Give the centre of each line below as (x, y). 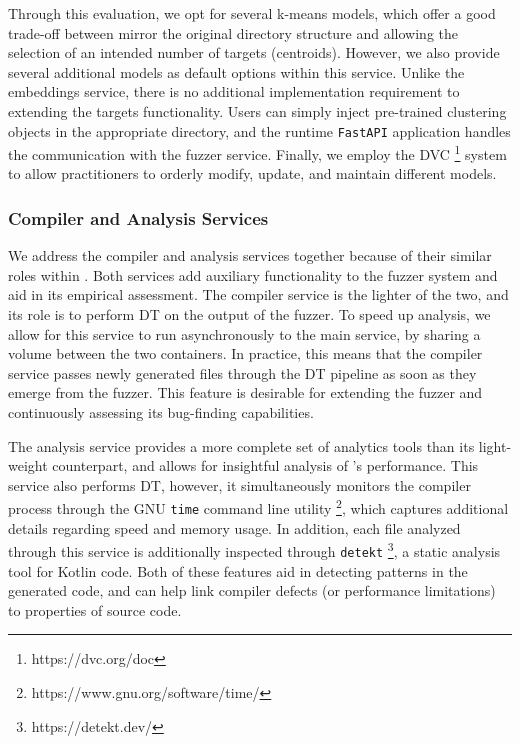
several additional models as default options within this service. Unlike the (236, 71)
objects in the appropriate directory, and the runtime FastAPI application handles (259, 130)
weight (28, 465)
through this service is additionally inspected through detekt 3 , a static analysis (254, 549)
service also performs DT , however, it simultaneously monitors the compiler (239, 484)
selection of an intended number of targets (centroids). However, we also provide (254, 52)
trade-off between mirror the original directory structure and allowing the (233, 32)
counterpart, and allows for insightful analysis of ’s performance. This (265, 465)
